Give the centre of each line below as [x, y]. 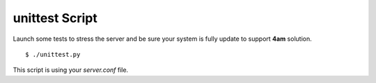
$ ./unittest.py [53, 54]
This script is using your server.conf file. [71, 70]
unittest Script [55, 18]
